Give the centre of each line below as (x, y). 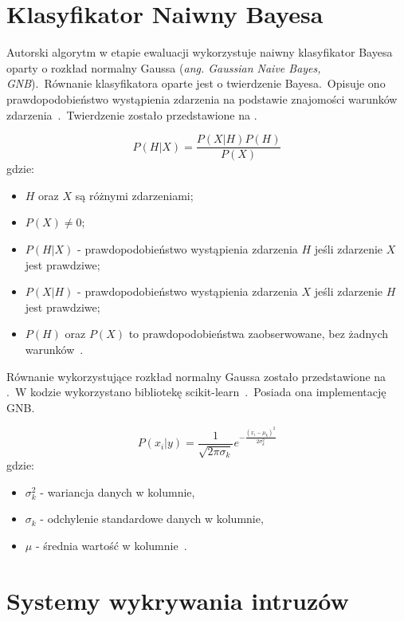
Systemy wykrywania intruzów (178, 600)
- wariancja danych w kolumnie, (118, 491)
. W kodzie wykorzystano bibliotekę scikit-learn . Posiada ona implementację (196, 392)
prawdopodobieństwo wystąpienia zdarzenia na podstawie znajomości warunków (202, 98)
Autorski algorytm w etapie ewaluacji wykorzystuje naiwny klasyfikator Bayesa (200, 52)
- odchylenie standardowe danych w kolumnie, (152, 519)
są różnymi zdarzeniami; (134, 195)
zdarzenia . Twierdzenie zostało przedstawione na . (132, 114)
